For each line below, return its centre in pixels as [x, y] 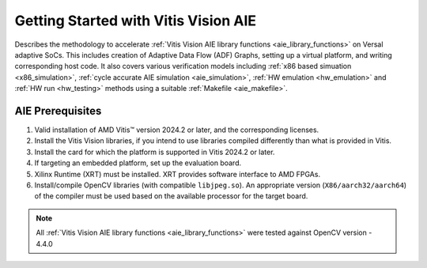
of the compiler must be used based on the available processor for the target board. [171, 196]
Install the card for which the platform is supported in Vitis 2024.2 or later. [155, 152]
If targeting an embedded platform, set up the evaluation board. [138, 163]
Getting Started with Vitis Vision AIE [136, 21]
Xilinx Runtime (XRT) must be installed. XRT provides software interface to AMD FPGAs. [177, 174]
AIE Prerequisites [58, 111]
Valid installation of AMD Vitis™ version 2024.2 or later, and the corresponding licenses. [177, 130]
